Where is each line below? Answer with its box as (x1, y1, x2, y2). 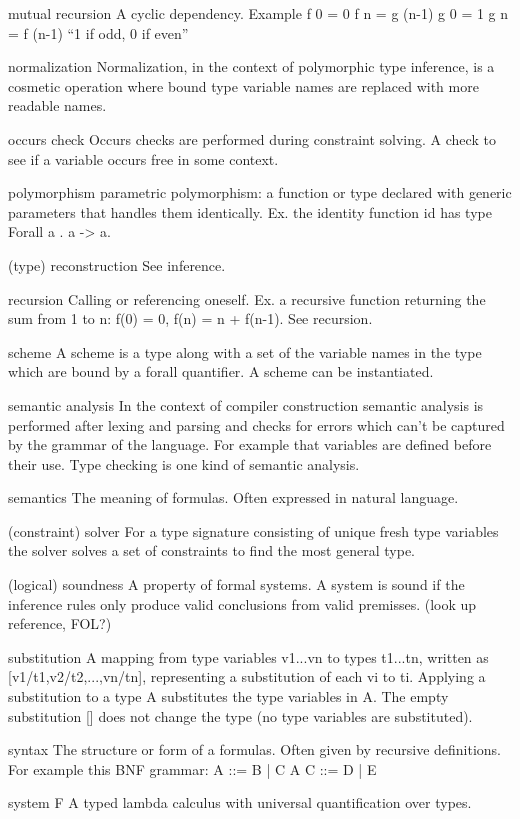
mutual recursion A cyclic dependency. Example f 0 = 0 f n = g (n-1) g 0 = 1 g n (8, 3, 509, 23)
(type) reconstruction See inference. (8, 254, 226, 275)
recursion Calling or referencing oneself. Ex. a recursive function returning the (8, 288, 486, 309)
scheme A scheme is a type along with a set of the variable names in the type (8, 341, 482, 362)
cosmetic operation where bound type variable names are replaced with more (8, 75, 479, 96)
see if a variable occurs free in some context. (8, 148, 279, 169)
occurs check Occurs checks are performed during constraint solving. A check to (8, 128, 496, 149)
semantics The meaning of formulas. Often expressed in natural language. (8, 487, 459, 508)
